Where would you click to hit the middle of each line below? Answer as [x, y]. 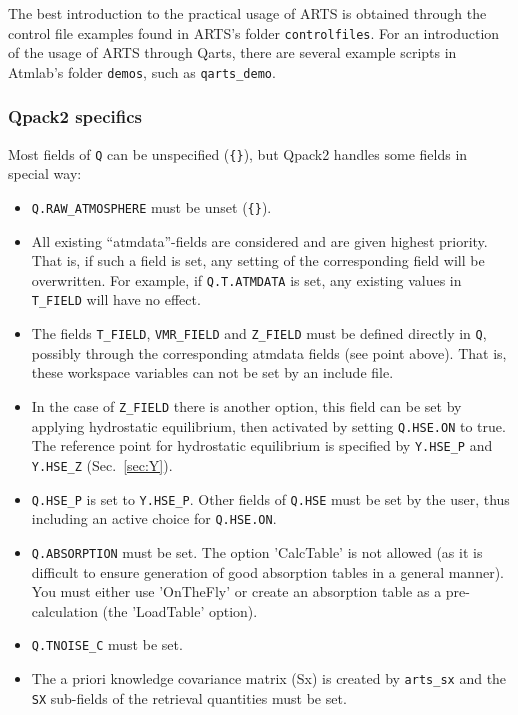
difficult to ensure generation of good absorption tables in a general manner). [267, 571]
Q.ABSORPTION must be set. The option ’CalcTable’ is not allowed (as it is [257, 551]
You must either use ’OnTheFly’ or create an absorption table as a [236, 591]
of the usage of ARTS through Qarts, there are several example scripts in [232, 52]
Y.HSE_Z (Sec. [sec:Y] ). [102, 464]
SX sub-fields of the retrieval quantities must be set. [189, 697]
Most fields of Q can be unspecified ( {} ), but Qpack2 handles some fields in [238, 153]
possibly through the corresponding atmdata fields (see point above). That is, [269, 352]
